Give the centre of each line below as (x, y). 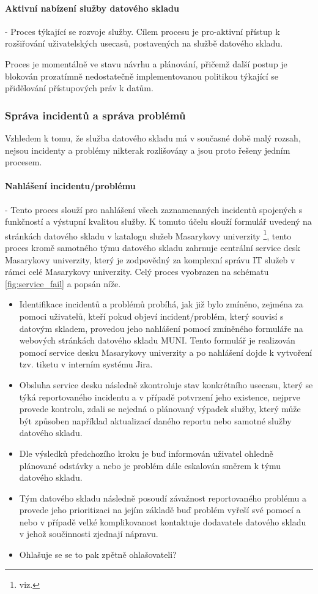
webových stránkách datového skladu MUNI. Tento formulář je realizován (157, 340)
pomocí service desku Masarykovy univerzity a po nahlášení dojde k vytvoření (166, 352)
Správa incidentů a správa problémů (95, 115)
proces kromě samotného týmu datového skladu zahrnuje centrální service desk (153, 247)
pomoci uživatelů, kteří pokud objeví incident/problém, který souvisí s (151, 316)
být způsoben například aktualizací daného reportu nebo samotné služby (155, 420)
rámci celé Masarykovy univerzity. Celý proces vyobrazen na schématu (137, 272)
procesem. (24, 162)
